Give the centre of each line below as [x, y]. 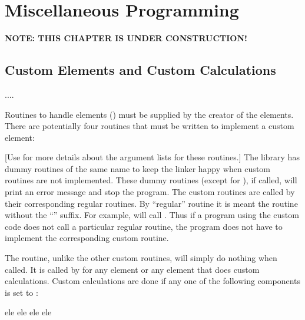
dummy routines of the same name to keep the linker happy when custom [137, 168]
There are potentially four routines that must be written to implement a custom [150, 126]
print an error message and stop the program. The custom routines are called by [150, 192]
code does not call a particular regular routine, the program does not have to [144, 226]
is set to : [21, 292]
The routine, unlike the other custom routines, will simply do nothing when [141, 258]
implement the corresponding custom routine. [87, 238]
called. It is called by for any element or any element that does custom [132, 269]
